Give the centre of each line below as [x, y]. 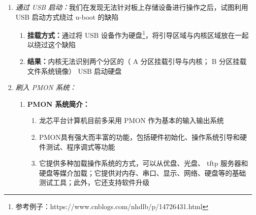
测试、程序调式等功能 [80, 146]
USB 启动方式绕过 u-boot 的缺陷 [67, 16]
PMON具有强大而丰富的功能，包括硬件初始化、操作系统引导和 [140, 137]
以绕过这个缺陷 [51, 45]
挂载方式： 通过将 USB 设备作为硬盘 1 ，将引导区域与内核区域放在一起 [138, 34]
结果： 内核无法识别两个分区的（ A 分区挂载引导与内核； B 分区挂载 [137, 61]
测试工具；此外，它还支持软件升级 [94, 182]
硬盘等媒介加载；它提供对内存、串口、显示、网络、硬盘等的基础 [143, 172]
